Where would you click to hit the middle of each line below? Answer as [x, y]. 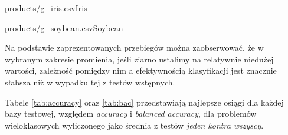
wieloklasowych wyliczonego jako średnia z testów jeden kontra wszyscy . [134, 125]
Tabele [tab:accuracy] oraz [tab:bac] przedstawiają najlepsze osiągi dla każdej [144, 102]
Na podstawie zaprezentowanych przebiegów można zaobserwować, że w [134, 47]
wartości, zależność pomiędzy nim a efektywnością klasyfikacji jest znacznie [141, 70]
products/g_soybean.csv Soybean [64, 27]
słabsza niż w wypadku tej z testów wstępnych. [90, 82]
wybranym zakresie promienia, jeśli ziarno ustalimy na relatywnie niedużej [139, 59]
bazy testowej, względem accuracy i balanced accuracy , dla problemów [131, 113]
